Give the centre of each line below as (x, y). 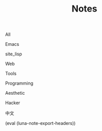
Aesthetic (15, 93)
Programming (19, 83)
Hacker (13, 103)
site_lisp (14, 54)
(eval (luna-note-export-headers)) (40, 123)
